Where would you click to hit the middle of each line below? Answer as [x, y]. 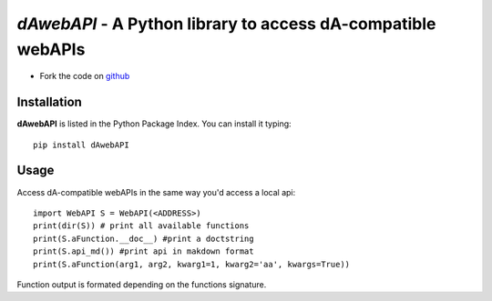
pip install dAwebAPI [81, 145]
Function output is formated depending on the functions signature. [142, 284]
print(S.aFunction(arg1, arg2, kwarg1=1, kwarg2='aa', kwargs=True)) [192, 264]
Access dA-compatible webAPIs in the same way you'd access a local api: [156, 192]
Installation [49, 102]
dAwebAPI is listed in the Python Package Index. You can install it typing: [154, 124]
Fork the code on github [85, 76]
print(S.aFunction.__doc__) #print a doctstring [143, 238]
